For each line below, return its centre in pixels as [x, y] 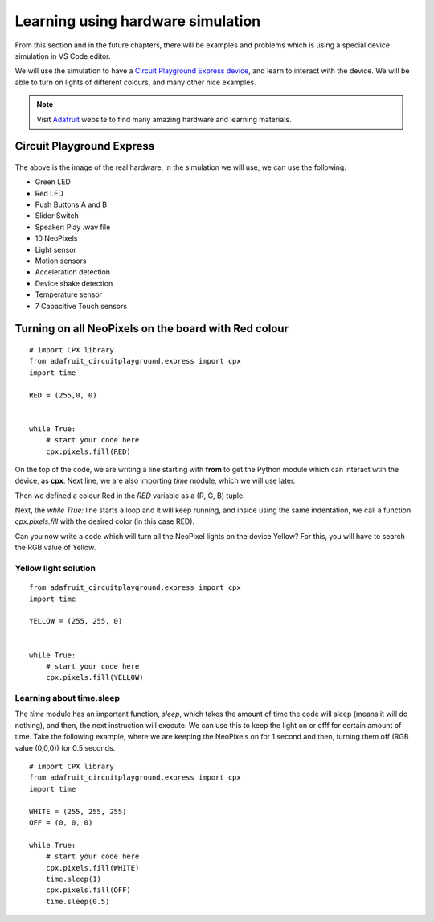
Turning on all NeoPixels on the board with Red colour [152, 329]
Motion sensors [61, 261]
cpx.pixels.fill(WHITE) [92, 868]
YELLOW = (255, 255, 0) [76, 621]
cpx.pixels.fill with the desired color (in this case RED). [105, 521]
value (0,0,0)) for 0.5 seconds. [65, 747]
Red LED [49, 193]
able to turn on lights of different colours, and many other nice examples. [135, 82]
